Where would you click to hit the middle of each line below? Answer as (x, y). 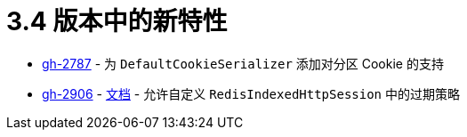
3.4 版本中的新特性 (117, 21)
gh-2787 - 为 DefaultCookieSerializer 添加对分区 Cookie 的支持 (243, 63)
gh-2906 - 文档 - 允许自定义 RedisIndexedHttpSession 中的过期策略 (251, 93)
